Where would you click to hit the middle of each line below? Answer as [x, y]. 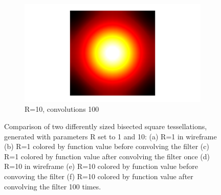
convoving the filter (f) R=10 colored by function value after [99, 176]
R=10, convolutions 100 [62, 109]
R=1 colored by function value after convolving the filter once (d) [107, 156]
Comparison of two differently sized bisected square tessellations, [106, 126]
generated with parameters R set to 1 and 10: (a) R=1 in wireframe [110, 136]
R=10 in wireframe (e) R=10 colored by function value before [101, 166]
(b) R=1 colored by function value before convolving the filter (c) [107, 146]
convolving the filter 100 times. [53, 186]
